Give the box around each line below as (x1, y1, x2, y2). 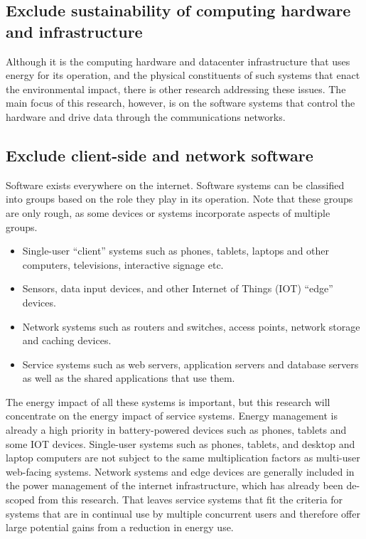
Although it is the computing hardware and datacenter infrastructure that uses (6, 53, 350, 68)
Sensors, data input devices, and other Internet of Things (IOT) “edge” (22, 281, 333, 296)
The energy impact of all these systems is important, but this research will (6, 394, 330, 409)
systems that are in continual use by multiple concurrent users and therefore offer (6, 506, 360, 521)
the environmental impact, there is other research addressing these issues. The (6, 81, 346, 96)
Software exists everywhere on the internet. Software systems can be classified (6, 177, 345, 192)
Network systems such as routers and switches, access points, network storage (22, 319, 360, 333)
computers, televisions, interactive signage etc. (22, 257, 224, 272)
